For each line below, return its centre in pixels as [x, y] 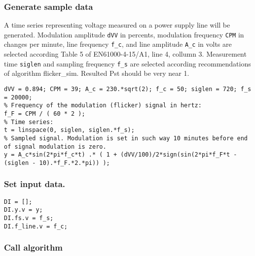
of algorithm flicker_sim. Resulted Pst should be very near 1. [97, 73]
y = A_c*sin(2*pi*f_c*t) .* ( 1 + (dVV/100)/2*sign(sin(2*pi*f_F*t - [121, 155]
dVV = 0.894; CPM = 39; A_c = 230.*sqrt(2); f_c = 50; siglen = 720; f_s [128, 89]
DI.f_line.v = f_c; [36, 226]
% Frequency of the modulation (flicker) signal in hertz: [103, 106]
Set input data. [35, 184]
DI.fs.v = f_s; [29, 218]
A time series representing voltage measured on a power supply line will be [117, 25]
